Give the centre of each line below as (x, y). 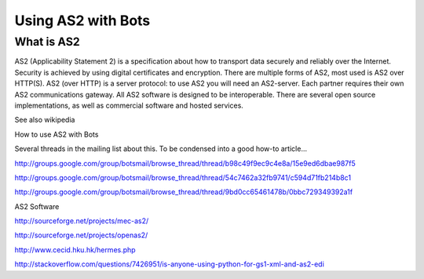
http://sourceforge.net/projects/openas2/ (81, 235)
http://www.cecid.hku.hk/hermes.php (75, 250)
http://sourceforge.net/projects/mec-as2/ (82, 221)
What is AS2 (47, 42)
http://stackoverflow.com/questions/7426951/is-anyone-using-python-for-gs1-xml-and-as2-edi (170, 264)
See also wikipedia (45, 120)
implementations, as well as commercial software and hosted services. (129, 105)
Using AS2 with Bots (82, 20)
